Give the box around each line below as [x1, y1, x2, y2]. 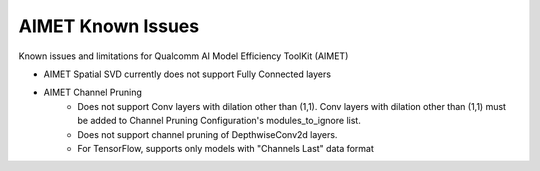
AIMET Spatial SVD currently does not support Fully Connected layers [43, 68, 332, 80]
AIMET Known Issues [18, 15, 200, 37]
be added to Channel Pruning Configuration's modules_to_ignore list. [77, 115, 362, 127]
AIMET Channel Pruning [43, 86, 142, 99]
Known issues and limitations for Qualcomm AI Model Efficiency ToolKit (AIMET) [18, 50, 349, 62]
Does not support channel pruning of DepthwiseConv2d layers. [77, 128, 338, 140]
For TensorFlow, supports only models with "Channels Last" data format [77, 142, 375, 154]
